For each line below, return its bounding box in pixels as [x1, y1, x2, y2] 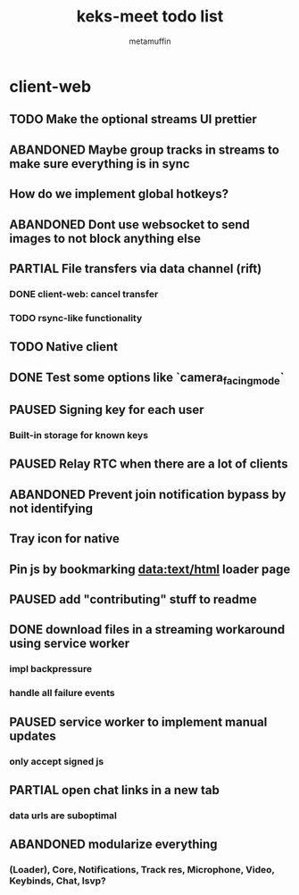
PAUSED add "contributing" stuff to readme [9, 592, 257, 607]
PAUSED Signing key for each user [9, 402, 204, 418]
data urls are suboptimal [9, 809, 118, 822]
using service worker [9, 636, 130, 651]
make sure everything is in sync [9, 156, 190, 171]
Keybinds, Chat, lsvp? [9, 874, 107, 887]
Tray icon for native [9, 531, 120, 546]
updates [9, 728, 56, 743]
